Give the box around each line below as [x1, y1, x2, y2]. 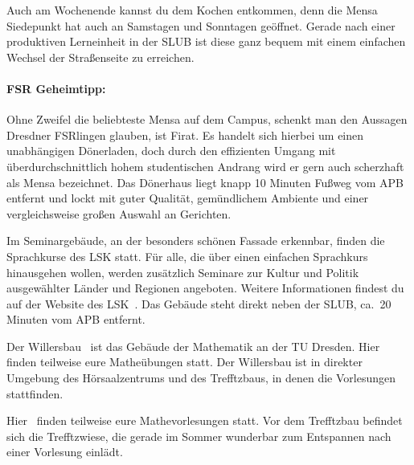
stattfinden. [6, 385, 64, 402]
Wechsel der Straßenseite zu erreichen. [6, 48, 195, 65]
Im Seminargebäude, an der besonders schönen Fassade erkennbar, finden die [6, 232, 385, 249]
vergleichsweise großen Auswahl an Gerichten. [6, 205, 232, 222]
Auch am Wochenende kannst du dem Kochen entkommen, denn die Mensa [6, 2, 378, 18]
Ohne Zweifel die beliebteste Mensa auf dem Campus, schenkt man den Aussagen [6, 111, 408, 128]
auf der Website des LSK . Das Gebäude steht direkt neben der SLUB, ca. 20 [6, 295, 391, 312]
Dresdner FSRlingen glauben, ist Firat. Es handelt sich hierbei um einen [6, 126, 364, 143]
